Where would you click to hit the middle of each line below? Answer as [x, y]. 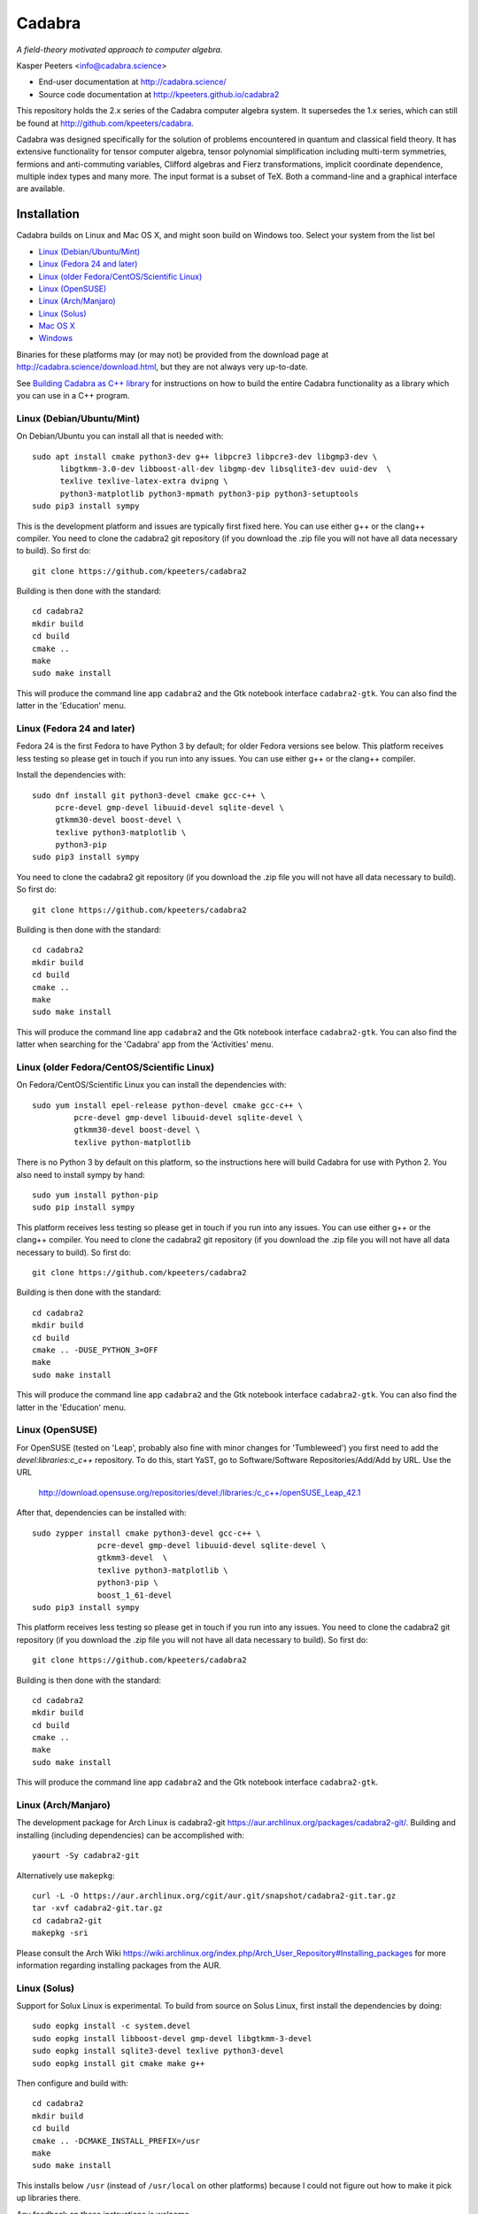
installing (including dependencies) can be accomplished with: [131, 1835]
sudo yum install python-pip [95, 1195]
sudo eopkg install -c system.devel [112, 2026]
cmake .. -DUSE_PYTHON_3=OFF [95, 1350]
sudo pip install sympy [84, 1208]
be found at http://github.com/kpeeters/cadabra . [105, 123]
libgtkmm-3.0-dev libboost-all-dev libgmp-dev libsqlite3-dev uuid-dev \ [226, 468]
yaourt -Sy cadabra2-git [86, 1856]
